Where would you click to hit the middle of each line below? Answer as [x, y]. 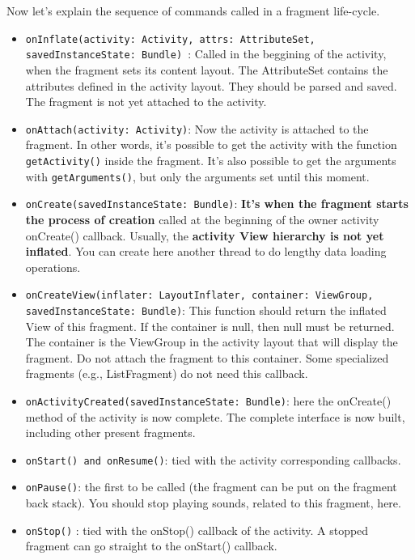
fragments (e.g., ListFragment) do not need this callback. [167, 373]
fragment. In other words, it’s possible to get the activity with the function [211, 144]
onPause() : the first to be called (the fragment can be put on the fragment [211, 487]
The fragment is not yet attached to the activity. [146, 102]
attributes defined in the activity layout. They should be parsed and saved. [211, 85]
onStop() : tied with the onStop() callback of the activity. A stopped [197, 530]
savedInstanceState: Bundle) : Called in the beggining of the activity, [206, 54]
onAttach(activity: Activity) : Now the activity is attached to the [197, 128]
